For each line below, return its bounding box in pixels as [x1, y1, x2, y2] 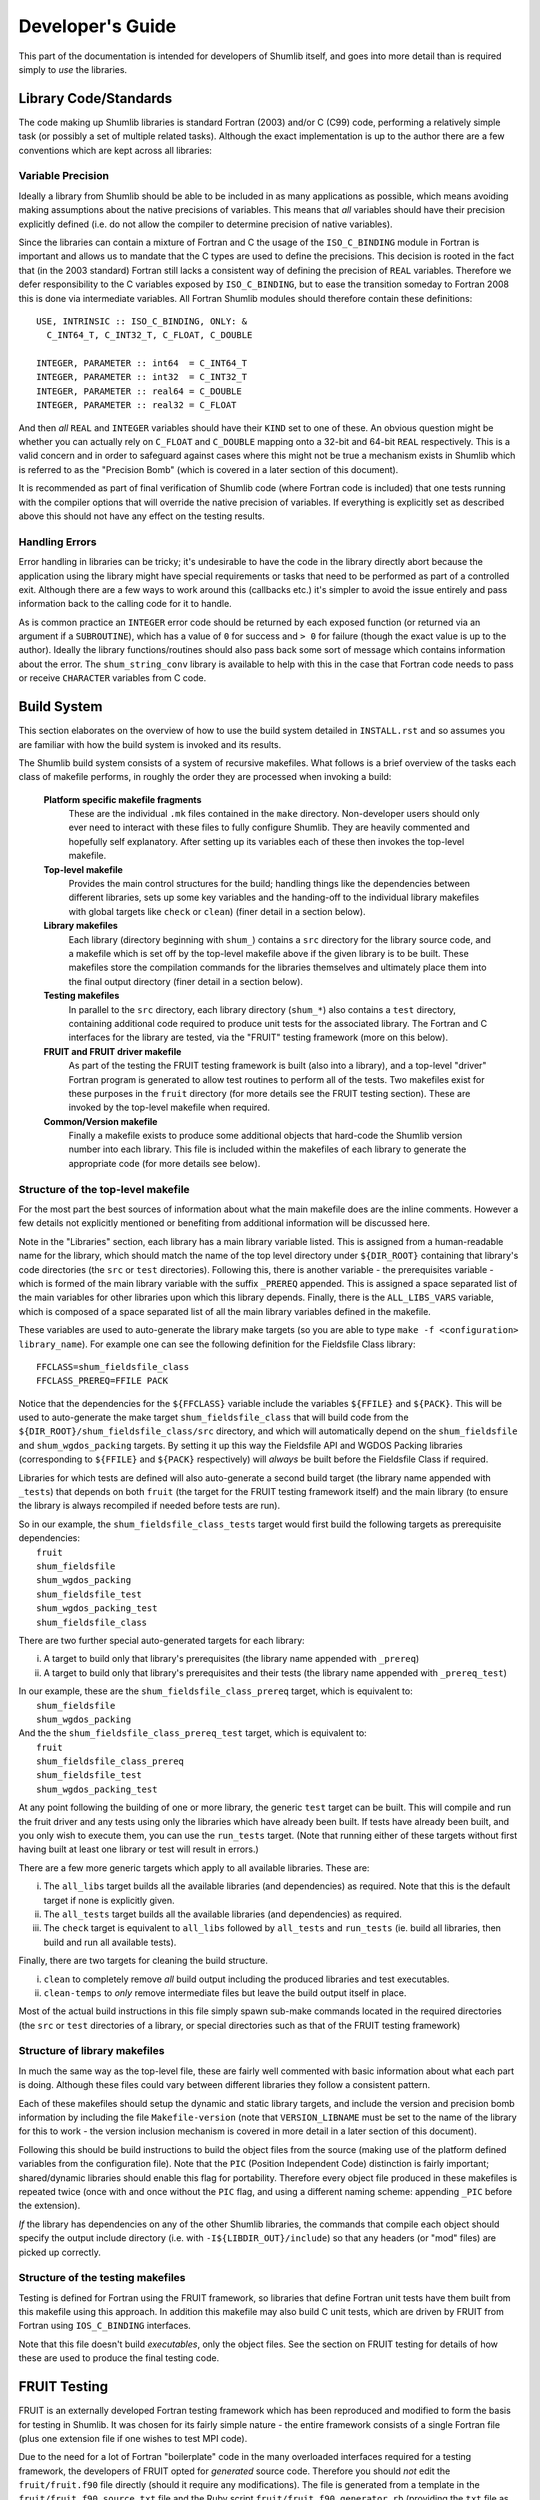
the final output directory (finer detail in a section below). [68, 975, 304, 987]
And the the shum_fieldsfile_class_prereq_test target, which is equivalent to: [18, 1727, 367, 1739]
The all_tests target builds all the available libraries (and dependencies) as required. [43, 1908, 402, 1920]
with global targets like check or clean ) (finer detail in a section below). [68, 905, 366, 917]
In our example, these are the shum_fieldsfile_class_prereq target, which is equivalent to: [18, 1685, 414, 1697]
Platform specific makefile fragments [43, 793, 202, 805]
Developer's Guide [18, 15, 177, 37]
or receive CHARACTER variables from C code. [18, 672, 207, 684]
